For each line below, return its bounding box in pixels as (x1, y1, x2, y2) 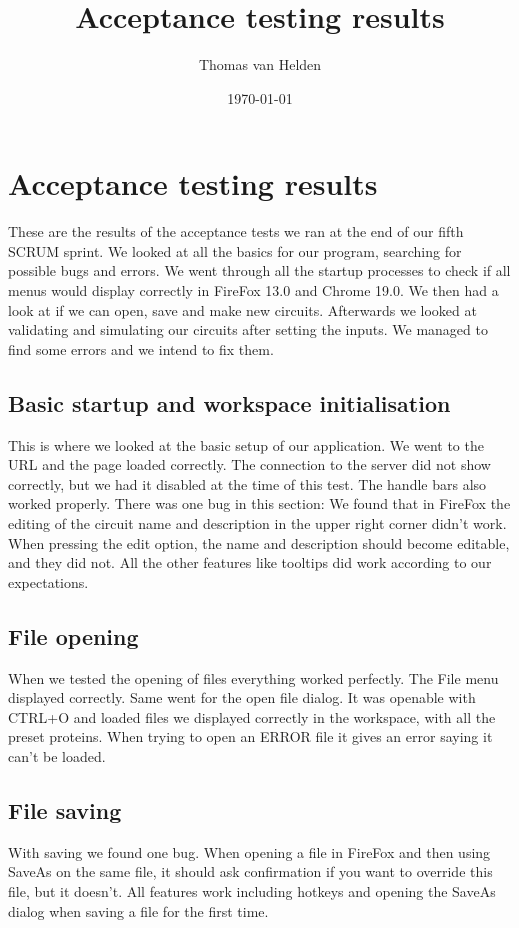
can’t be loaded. (8, 745, 106, 766)
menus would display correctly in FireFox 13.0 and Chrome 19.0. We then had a (8, 280, 499, 301)
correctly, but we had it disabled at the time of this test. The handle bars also (8, 473, 487, 494)
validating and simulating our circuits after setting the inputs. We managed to (8, 319, 488, 340)
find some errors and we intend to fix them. (8, 338, 274, 359)
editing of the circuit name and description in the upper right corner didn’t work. (8, 512, 507, 533)
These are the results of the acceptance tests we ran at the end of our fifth (8, 221, 464, 242)
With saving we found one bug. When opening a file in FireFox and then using (8, 841, 491, 862)
